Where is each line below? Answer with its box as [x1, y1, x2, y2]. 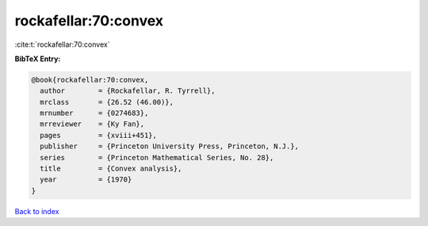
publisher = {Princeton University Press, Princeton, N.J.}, [40, 142, 300, 151]
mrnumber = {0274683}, [40, 109, 149, 118]
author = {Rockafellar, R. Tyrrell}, [40, 86, 216, 95]
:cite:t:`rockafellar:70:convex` [14, 40, 110, 49]
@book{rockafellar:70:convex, [31, 75, 149, 84]
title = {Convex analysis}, [40, 164, 182, 174]
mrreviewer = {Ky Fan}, [40, 120, 145, 128]
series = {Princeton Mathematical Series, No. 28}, [40, 153, 274, 162]
